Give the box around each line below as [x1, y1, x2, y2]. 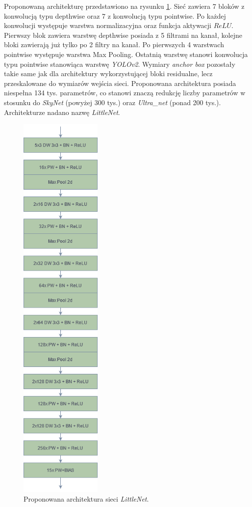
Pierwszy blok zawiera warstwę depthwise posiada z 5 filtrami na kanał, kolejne [4, 29, 242, 40]
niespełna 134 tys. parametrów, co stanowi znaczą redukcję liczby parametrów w [4, 87, 246, 98]
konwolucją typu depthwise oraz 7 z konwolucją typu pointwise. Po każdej [4, 10, 226, 21]
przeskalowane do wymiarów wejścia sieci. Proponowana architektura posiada [4, 78, 236, 88]
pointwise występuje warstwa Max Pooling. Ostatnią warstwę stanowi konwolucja [4, 49, 248, 59]
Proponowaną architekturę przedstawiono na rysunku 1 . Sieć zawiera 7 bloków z [4, 1, 245, 11]
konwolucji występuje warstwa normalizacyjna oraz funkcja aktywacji [4, 20, 211, 30]
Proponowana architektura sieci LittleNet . [24, 493, 149, 504]
